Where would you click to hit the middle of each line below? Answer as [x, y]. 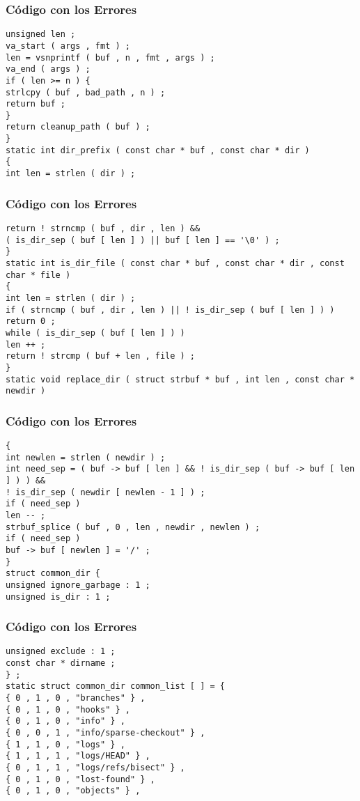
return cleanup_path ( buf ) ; [78, 127]
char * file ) [38, 275]
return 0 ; [31, 321]
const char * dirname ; [61, 663]
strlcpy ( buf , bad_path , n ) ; [86, 92]
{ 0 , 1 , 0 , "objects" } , [73, 791]
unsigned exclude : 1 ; [61, 652]
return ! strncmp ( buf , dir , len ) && [103, 228]
